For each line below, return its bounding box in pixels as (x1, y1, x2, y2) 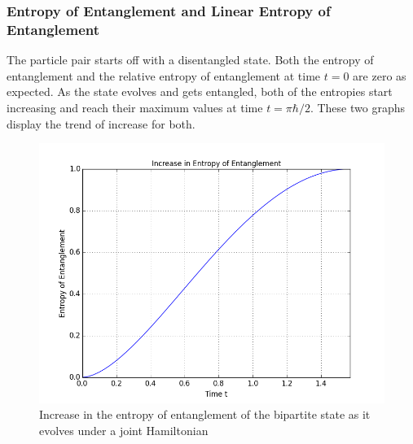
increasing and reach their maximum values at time (7, 98, 263, 115)
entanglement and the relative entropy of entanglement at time (7, 67, 321, 84)
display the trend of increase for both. (7, 115, 196, 132)
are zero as (353, 67, 406, 84)
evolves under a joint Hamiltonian (39, 421, 209, 438)
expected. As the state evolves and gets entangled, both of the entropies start (7, 83, 393, 100)
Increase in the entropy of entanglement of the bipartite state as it (39, 406, 371, 423)
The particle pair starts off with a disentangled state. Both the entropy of (7, 51, 374, 68)
